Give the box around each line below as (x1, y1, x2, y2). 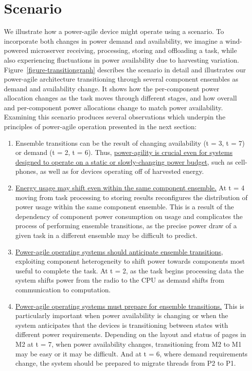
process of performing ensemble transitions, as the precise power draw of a (15, 220, 237, 231)
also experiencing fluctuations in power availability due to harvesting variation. (4, 54, 239, 65)
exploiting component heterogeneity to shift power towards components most (15, 256, 245, 266)
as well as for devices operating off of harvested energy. (40, 166, 204, 176)
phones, (15, 166, 38, 176)
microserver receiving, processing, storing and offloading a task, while (30, 45, 237, 55)
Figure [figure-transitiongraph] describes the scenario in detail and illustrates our (4, 64, 246, 74)
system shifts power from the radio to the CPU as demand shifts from (15, 275, 224, 285)
